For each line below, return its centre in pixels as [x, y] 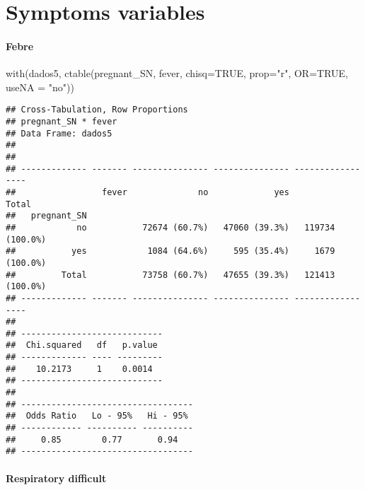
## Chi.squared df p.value [82, 345]
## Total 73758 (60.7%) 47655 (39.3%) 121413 [170, 275]
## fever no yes [147, 192]
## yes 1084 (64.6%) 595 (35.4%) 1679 [170, 251]
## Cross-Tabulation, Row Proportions [97, 110]
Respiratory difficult [56, 478]
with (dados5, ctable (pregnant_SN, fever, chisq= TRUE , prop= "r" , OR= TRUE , [177, 73]
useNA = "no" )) [40, 87]
